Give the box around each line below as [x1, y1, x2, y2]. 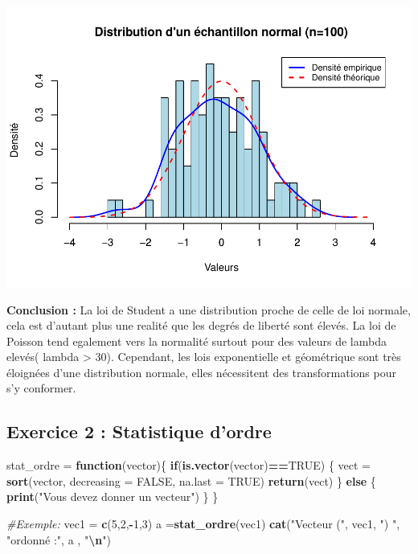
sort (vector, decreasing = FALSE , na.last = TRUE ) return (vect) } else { [6, 472, 376, 489]
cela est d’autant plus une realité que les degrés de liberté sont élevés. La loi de [6, 317, 396, 334]
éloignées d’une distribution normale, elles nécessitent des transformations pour [6, 363, 396, 380]
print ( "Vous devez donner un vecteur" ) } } [6, 488, 219, 505]
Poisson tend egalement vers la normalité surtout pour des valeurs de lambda [6, 332, 387, 349]
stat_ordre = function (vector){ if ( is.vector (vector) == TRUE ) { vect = [6, 457, 371, 474]
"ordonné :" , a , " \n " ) [6, 531, 111, 548]
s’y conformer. [6, 380, 76, 396]
